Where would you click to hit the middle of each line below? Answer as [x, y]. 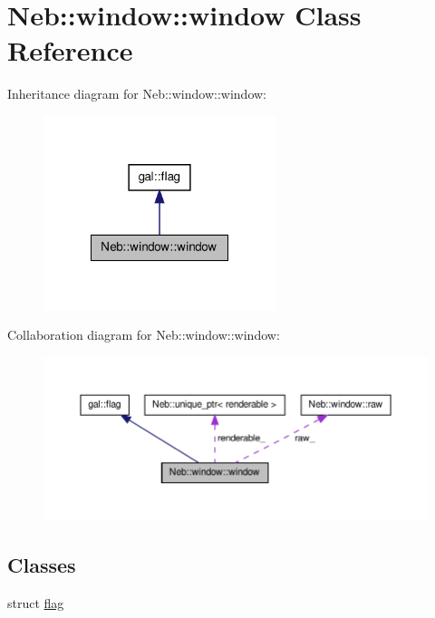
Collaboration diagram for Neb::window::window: [144, 335]
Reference [70, 50]
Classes [42, 564]
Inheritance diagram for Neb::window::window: [137, 94]
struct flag [36, 602]
